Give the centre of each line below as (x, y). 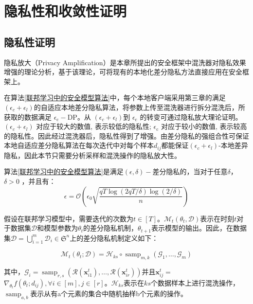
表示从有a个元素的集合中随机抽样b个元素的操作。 (109, 293)
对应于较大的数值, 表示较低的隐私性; (94, 126)
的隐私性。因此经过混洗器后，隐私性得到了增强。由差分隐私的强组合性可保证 (126, 135)
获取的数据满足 (28, 116)
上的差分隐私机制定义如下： (114, 238)
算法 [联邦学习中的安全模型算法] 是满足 (64, 171)
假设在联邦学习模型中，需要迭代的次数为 (69, 218)
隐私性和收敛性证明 (65, 11)
